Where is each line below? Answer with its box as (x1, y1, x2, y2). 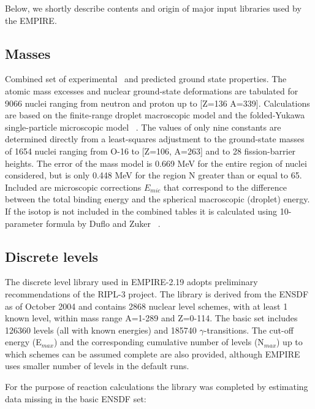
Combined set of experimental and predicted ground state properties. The (5, 72, 287, 85)
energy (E (5, 335, 42, 348)
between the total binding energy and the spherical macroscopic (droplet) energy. (5, 193, 310, 205)
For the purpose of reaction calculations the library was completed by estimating (5, 380, 308, 393)
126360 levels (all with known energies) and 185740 (5, 323, 197, 336)
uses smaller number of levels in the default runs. (5, 359, 189, 372)
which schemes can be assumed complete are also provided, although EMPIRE (5, 347, 300, 360)
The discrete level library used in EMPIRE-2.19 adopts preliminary (5, 275, 258, 288)
